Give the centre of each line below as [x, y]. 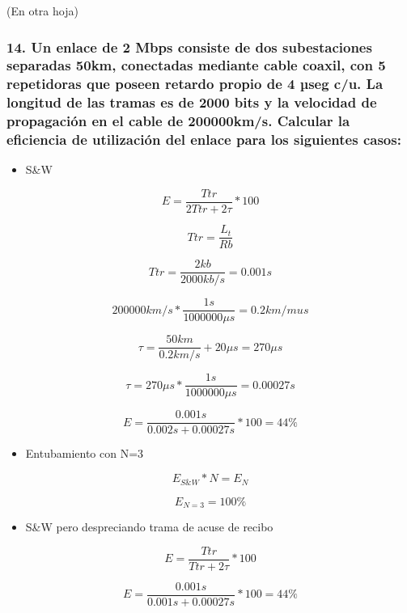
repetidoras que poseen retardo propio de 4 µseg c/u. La [195, 84]
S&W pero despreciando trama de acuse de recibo [149, 526]
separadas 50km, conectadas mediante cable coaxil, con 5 [196, 65]
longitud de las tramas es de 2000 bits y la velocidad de [192, 102]
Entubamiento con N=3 [85, 453]
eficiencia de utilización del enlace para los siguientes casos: [204, 140]
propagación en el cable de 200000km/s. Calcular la [178, 121]
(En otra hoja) [42, 11]
